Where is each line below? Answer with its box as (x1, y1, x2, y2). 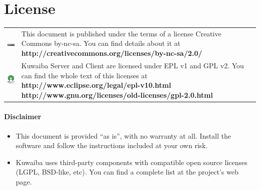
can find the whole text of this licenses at (21, 70, 147, 80)
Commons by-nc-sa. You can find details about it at (21, 38, 180, 48)
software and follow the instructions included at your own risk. (15, 140, 208, 151)
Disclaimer (4, 111, 41, 122)
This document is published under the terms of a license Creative (21, 28, 221, 38)
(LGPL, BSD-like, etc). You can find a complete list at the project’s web (15, 167, 238, 177)
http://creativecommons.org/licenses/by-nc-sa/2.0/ (21, 48, 202, 58)
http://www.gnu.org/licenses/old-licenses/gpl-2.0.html (21, 89, 213, 100)
